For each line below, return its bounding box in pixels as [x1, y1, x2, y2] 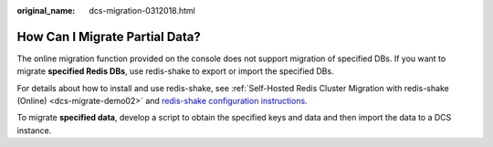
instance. [16, 124, 52, 136]
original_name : [16, 5, 76, 16]
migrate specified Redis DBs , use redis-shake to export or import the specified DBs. [16, 66, 334, 77]
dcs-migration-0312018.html [89, 5, 195, 16]
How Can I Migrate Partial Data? [16, 28, 201, 45]
